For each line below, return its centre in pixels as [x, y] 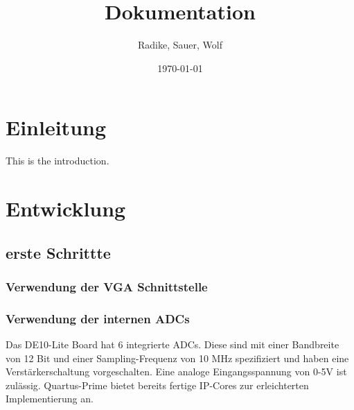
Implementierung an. [50, 399]
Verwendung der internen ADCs [98, 318]
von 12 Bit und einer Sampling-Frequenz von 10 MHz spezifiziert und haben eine [177, 358]
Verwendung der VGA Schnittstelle [107, 286]
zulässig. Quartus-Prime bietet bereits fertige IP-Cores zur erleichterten [157, 385]
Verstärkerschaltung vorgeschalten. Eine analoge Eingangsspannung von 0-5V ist [176, 371]
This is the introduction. [57, 161]
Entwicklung [66, 208]
